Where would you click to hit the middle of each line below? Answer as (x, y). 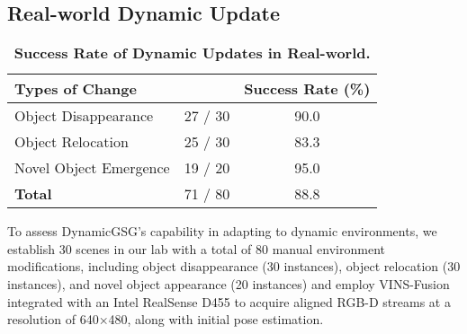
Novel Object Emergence (92, 168)
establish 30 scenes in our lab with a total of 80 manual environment (196, 248)
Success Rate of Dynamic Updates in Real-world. (192, 53)
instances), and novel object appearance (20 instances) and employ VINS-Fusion (229, 283)
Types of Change (76, 89)
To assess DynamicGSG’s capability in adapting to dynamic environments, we (222, 231)
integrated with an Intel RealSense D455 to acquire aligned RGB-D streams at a (229, 301)
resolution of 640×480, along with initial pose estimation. (166, 319)
